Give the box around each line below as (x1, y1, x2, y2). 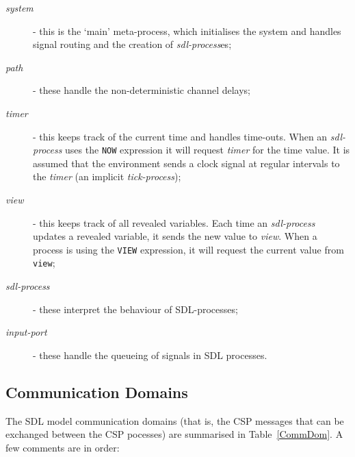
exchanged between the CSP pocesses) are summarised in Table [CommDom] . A (5, 427, 343, 441)
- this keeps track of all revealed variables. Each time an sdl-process (33, 215, 315, 230)
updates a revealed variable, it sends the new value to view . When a (33, 229, 317, 243)
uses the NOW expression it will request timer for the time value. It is (65, 143, 350, 157)
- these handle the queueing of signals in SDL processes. (33, 347, 267, 362)
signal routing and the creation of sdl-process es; (33, 37, 232, 51)
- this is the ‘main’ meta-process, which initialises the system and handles (33, 23, 341, 38)
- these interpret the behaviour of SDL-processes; (33, 301, 238, 316)
